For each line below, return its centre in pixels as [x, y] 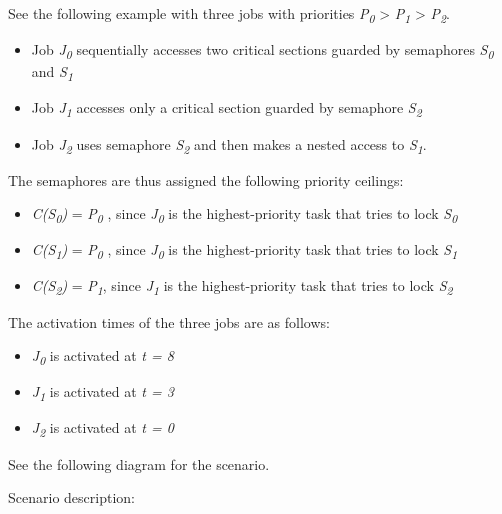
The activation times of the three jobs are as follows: [169, 321]
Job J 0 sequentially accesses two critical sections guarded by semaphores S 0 [262, 50]
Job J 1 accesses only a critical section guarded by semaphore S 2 [226, 109]
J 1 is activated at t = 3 [102, 393]
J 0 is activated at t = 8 [102, 356]
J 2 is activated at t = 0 [102, 429]
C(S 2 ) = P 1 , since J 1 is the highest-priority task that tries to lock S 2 [242, 287]
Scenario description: [71, 497]
